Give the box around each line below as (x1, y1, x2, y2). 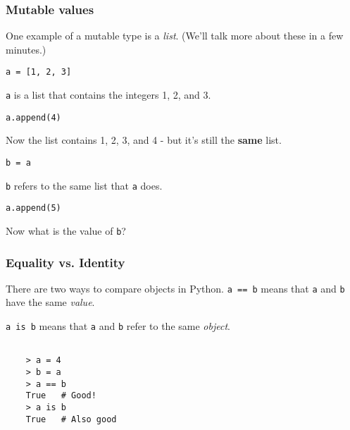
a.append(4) (6, 112, 61, 123)
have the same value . (6, 295, 95, 309)
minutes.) (6, 42, 46, 56)
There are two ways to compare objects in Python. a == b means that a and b (6, 281, 345, 295)
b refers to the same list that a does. (6, 178, 163, 192)
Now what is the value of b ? (6, 223, 126, 238)
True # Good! (25, 391, 96, 401)
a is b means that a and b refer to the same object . (6, 319, 230, 333)
